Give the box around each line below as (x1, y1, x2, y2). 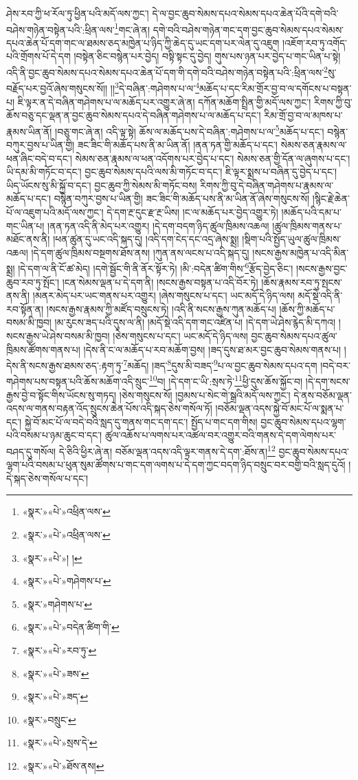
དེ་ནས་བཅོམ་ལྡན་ (293, 387, 352, 402)
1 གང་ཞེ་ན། (114, 20, 150, 36)
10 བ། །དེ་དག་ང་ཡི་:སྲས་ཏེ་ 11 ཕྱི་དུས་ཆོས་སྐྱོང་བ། (148, 372, 303, 389)
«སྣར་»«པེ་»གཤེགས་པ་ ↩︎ (22, 574, 111, 588)
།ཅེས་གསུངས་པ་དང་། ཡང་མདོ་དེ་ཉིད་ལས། (113, 328, 248, 343)
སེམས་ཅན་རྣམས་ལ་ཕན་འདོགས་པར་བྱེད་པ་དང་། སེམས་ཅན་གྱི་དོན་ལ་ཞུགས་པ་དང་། (75, 151, 350, 165)
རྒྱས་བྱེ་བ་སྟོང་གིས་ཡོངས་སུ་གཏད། (6, 387, 117, 402)
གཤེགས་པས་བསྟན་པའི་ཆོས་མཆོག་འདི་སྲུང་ (6, 374, 149, 389)
